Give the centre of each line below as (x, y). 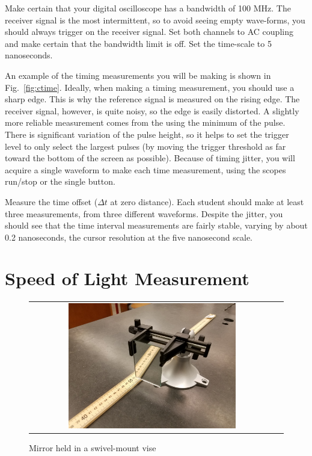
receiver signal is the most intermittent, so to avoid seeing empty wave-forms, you (155, 20)
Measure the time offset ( (51, 201)
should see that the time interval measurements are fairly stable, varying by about (156, 225)
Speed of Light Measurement (127, 278)
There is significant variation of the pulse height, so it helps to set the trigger (147, 134)
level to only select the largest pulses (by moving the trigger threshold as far (145, 146)
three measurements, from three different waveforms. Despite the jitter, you (144, 213)
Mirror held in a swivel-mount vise (93, 448)
